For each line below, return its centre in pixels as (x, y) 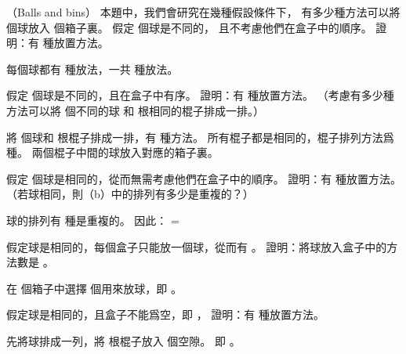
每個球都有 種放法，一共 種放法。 (92, 69)
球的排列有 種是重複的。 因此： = (93, 220)
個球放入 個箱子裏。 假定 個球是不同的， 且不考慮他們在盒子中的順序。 (189, 27)
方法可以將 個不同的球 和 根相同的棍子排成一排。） (135, 110)
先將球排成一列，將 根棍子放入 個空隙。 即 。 (123, 340)
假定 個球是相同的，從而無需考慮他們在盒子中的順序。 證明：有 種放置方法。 (204, 178)
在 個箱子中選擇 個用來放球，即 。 (94, 288)
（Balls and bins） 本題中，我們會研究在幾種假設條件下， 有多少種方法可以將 (203, 12)
